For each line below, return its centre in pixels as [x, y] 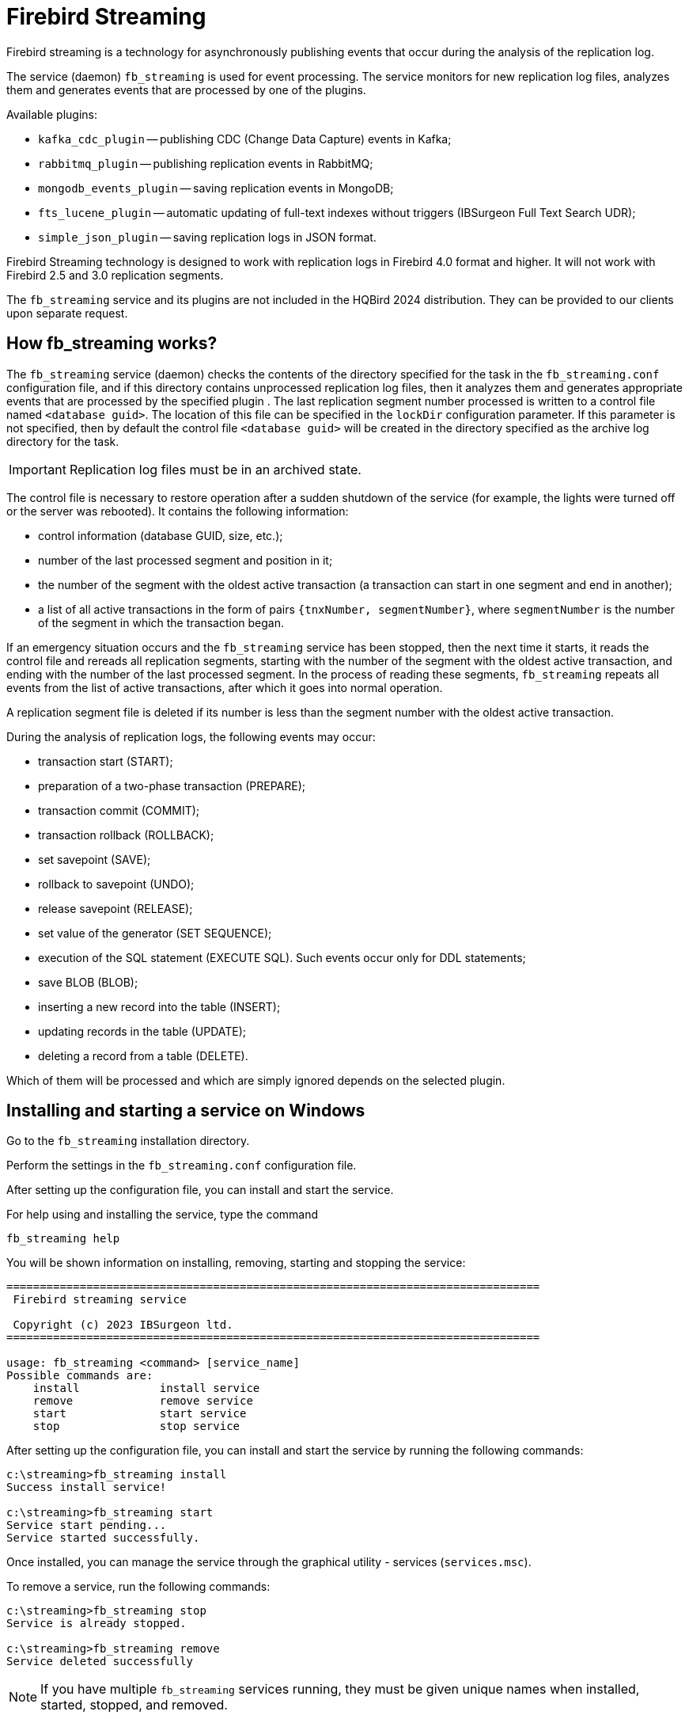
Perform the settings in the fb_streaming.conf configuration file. [182, 1166]
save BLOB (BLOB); [88, 982]
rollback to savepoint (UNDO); [116, 884]
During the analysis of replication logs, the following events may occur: [191, 736]
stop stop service [136, 1426]
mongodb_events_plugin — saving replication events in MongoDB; [216, 188]
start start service [140, 1414]
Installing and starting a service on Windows [186, 1111]
